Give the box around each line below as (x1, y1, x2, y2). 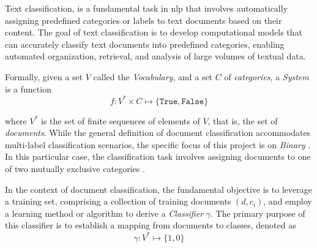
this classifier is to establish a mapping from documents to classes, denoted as (5, 219, 296, 231)
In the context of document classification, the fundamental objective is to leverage (5, 182, 312, 195)
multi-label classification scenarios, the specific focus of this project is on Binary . (5, 138, 311, 151)
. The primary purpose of (211, 206, 305, 219)
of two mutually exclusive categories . (5, 162, 145, 175)
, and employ (263, 195, 312, 208)
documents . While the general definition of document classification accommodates (5, 126, 311, 139)
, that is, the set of (207, 114, 278, 127)
